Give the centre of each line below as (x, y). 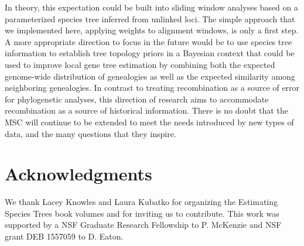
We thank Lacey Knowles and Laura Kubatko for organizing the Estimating (141, 202)
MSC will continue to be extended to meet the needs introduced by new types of (149, 122)
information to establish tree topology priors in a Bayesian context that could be (150, 53)
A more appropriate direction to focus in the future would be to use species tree (148, 41)
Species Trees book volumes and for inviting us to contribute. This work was (142, 213)
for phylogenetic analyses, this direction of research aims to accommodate (137, 99)
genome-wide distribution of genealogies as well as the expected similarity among (150, 76)
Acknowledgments (78, 174)
